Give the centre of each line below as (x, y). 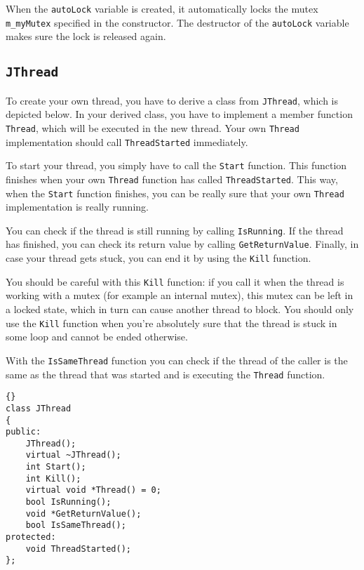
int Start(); (56, 467)
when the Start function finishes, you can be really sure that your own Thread (175, 193)
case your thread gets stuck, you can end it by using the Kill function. (159, 258)
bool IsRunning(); (68, 502)
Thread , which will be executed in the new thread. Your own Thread (153, 127)
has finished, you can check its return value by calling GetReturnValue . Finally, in (182, 244)
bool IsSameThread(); (76, 525)
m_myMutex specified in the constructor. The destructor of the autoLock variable (177, 22)
